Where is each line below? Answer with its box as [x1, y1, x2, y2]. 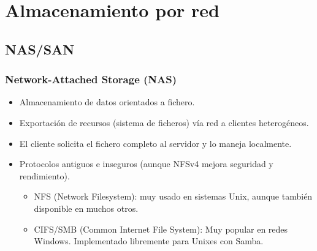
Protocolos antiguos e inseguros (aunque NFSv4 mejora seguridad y [19, 157, 273, 170]
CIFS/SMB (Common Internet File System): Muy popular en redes [34, 222, 288, 235]
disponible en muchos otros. [34, 201, 139, 214]
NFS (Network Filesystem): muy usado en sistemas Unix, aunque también [34, 190, 313, 203]
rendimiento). [19, 169, 70, 182]
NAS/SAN [5, 39, 75, 58]
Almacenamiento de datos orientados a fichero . [19, 96, 195, 108]
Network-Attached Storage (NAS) [5, 72, 177, 87]
